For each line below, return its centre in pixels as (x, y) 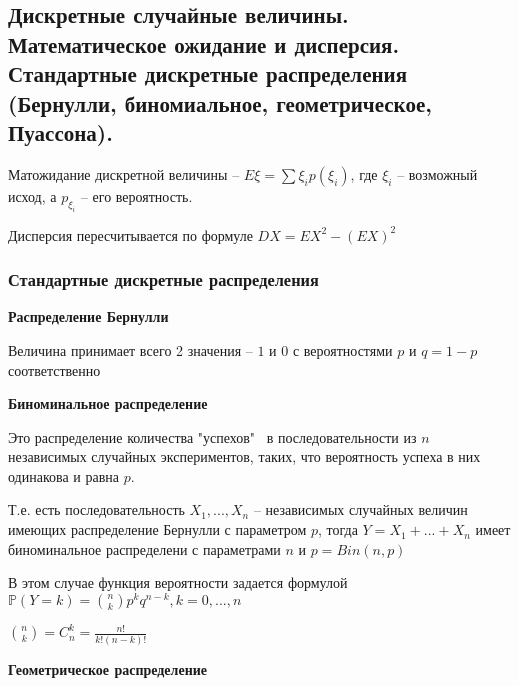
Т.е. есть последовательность (96, 509)
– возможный (437, 173)
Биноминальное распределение (108, 403)
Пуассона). (60, 131)
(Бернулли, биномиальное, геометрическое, (220, 102)
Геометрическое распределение (107, 668)
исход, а (32, 195)
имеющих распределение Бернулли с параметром (157, 529)
